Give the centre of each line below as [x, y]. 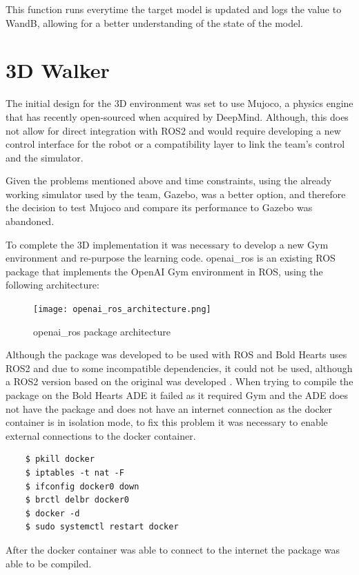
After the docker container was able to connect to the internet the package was [173, 549]
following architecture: [52, 285]
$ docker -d [52, 513]
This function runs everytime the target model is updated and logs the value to [174, 9]
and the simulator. [45, 157]
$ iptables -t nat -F [75, 473]
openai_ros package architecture [102, 331]
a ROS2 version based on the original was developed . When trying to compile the [179, 381]
